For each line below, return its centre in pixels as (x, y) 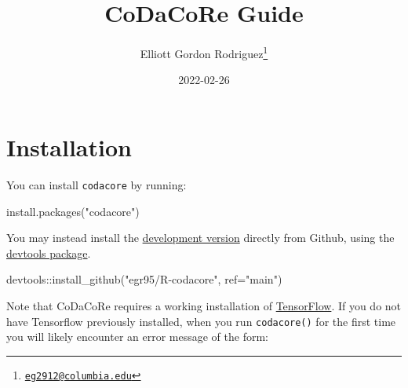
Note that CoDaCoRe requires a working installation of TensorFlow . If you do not (204, 305)
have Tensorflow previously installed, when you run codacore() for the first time (201, 321)
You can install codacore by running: (97, 184)
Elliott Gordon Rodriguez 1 (204, 52)
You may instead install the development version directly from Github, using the (200, 238)
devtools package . (49, 253)
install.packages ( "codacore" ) (73, 211)
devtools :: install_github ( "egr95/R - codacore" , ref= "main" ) (144, 279)
